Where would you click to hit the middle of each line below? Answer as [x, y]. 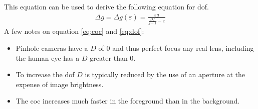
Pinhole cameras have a [52, 48]
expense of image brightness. [60, 84]
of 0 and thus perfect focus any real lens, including [176, 48]
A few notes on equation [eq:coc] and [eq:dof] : [74, 31]
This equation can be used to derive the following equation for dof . [107, 6]
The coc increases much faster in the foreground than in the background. [128, 101]
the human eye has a [48, 57]
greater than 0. [113, 57]
